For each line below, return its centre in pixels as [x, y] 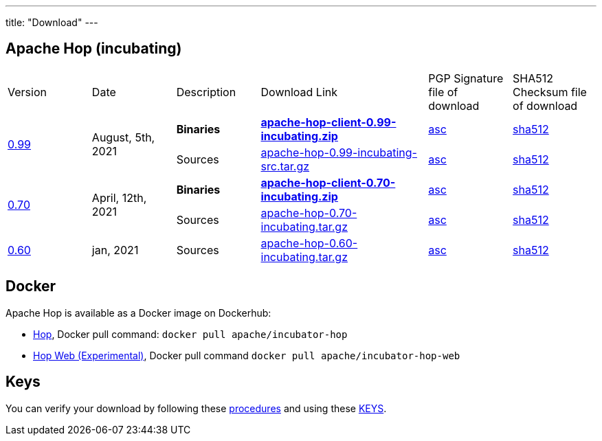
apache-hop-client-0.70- [328, 182]
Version [27, 92]
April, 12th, [119, 197]
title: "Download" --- [52, 22]
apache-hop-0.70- [309, 213]
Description [206, 92]
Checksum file [550, 92]
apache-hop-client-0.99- [328, 122]
